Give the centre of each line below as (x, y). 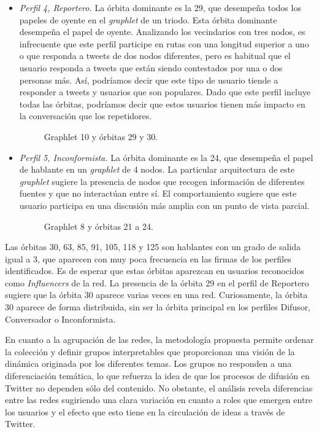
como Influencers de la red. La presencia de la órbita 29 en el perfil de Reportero (157, 282)
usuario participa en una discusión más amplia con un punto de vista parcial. (164, 205)
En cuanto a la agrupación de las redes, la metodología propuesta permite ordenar (159, 340)
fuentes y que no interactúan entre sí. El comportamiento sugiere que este (158, 193)
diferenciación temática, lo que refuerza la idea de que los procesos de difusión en (157, 376)
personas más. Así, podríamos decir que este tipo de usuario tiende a (149, 80)
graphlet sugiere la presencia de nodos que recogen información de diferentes (162, 181)
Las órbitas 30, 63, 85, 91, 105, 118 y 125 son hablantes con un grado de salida (153, 247)
